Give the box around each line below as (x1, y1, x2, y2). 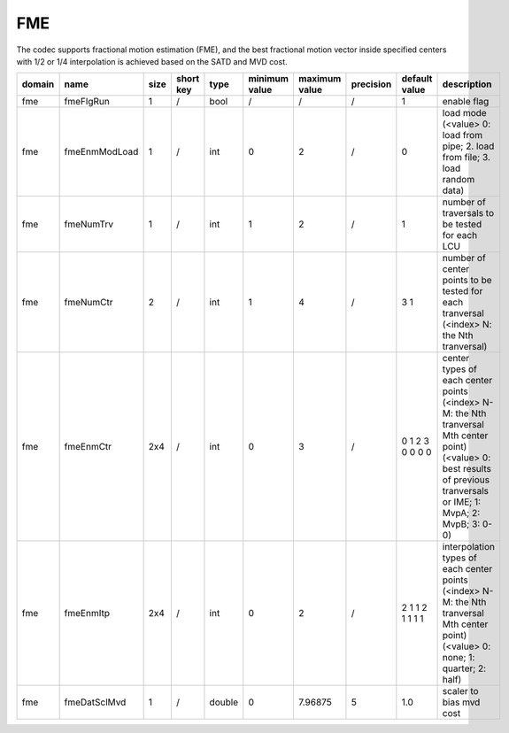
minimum (248, 73, 289, 85)
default (401, 73, 433, 85)
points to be (442, 274, 492, 287)
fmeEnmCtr (64, 441, 112, 453)
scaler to (442, 685, 479, 698)
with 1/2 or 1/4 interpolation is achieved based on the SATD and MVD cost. (16, 56, 288, 66)
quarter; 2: (442, 662, 487, 675)
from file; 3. (442, 151, 491, 164)
